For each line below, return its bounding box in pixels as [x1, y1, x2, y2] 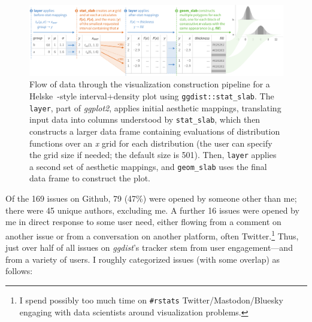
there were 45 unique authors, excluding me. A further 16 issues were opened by [5, 203, 299, 216]
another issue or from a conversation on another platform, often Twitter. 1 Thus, [5, 227, 299, 242]
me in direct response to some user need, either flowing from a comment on [5, 215, 281, 228]
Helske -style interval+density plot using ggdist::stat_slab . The [29, 90, 274, 102]
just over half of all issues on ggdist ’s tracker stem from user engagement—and [5, 241, 293, 254]
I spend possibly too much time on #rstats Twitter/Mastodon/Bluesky [19, 293, 283, 306]
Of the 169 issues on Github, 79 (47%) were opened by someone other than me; [5, 192, 297, 205]
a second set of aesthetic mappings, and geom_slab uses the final [29, 160, 267, 172]
